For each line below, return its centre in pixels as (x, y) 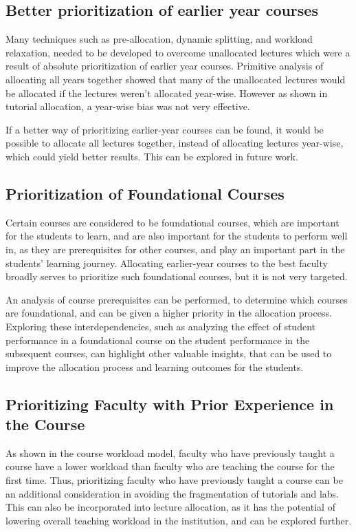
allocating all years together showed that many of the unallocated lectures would (176, 79)
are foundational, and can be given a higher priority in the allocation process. (169, 313)
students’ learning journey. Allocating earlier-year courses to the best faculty (167, 263)
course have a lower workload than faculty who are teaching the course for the (170, 466)
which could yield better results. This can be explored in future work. (152, 156)
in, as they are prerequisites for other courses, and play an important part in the (175, 249)
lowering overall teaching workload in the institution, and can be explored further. (179, 520)
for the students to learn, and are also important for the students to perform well (177, 236)
